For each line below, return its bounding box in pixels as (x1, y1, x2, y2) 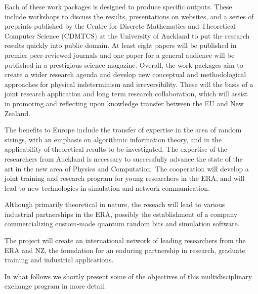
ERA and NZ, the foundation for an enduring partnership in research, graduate (4, 245, 245, 255)
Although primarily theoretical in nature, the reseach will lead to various (4, 199, 225, 210)
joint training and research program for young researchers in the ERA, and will (4, 173, 245, 183)
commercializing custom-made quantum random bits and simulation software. (4, 218, 240, 229)
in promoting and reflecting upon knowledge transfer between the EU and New (4, 98, 244, 108)
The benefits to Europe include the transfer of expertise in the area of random (4, 125, 242, 135)
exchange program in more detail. (4, 281, 106, 291)
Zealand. (4, 108, 31, 118)
